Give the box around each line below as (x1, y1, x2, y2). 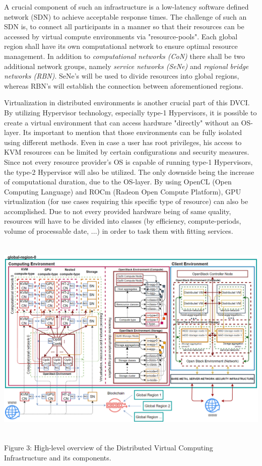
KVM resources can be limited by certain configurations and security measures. (4, 147, 249, 157)
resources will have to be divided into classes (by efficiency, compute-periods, (4, 216, 241, 226)
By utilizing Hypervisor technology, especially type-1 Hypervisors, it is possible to (4, 107, 257, 117)
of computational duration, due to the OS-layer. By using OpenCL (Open (4, 176, 232, 187)
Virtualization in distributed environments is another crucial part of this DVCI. (4, 97, 250, 108)
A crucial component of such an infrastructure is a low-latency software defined (4, 2, 249, 12)
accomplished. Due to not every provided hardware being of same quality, (4, 206, 231, 216)
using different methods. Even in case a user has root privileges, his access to (4, 137, 242, 147)
